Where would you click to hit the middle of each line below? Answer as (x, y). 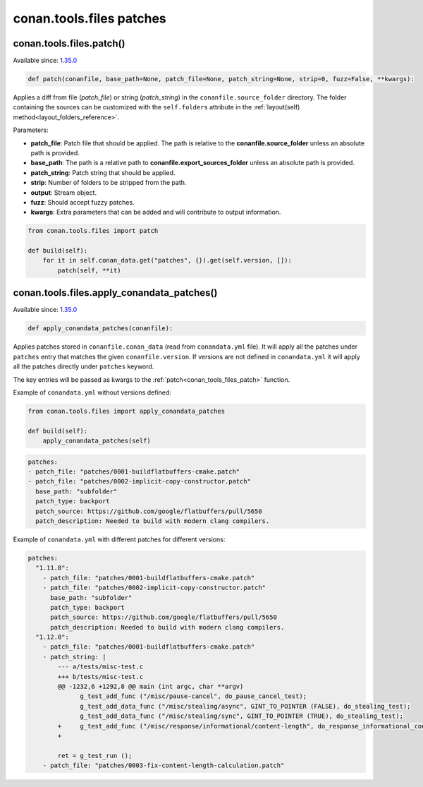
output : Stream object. (64, 192)
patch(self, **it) (89, 270)
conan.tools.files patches (90, 18)
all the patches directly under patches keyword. (84, 366)
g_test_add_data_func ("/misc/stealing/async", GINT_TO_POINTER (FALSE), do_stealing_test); (245, 706)
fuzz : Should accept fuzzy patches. (82, 202)
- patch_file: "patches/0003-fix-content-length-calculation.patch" (164, 765)
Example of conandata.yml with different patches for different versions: (119, 539)
